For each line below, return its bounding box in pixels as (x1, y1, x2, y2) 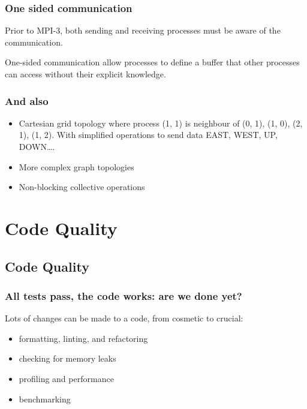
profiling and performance (19, 372, 114, 384)
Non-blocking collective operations (19, 181, 145, 193)
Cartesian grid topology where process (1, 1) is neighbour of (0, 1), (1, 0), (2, (19, 116, 303, 129)
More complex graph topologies (19, 160, 134, 173)
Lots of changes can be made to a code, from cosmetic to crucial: (5, 312, 243, 324)
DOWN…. (19, 140, 55, 152)
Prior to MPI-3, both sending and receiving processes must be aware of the (5, 24, 281, 37)
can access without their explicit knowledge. (5, 68, 166, 80)
